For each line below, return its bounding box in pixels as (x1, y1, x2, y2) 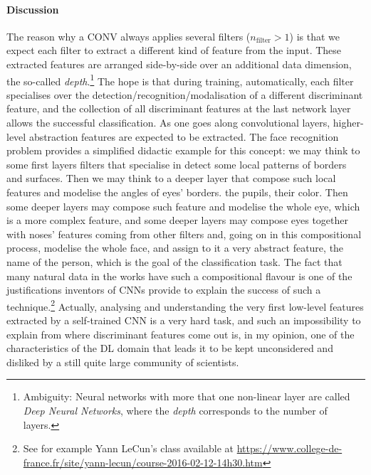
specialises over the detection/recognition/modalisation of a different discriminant (6, 87, 363, 102)
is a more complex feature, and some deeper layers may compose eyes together (6, 213, 348, 228)
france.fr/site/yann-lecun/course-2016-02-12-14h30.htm (23, 454, 263, 469)
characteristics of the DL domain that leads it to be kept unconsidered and (6, 341, 333, 356)
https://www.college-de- (236, 441, 343, 456)
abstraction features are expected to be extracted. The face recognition (28, 129, 339, 144)
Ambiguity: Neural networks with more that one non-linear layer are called (23, 389, 350, 404)
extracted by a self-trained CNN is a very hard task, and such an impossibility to (6, 312, 361, 327)
